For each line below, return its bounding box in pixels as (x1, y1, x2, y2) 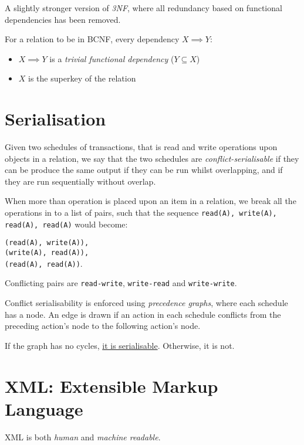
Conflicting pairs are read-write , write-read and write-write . (5, 277, 237, 289)
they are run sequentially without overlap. (5, 175, 156, 187)
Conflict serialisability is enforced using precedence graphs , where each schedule (5, 297, 288, 308)
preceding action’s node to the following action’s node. (5, 320, 201, 332)
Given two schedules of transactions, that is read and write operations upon (5, 141, 278, 153)
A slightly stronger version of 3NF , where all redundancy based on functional (5, 2, 282, 13)
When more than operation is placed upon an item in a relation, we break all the (5, 195, 296, 207)
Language (5, 396, 83, 420)
